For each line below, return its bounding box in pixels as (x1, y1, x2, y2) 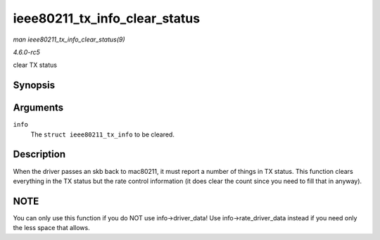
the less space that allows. (13, 224, 91, 232)
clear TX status (13, 61, 58, 70)
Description (13, 149, 66, 160)
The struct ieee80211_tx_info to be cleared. (30, 130, 175, 139)
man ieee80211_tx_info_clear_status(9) (13, 35, 126, 44)
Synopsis (13, 80, 56, 91)
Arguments (13, 102, 64, 114)
